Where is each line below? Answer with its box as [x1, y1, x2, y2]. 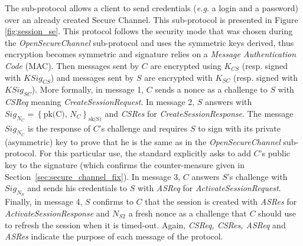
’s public [259, 147, 291, 159]
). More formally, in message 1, [31, 83, 144, 96]
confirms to [93, 195, 133, 208]
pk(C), [43, 110, 67, 119]
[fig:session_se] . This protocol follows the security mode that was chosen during [5, 25, 293, 37]
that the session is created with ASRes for [145, 195, 297, 208]
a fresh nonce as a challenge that [128, 206, 247, 219]
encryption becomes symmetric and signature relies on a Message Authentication [5, 48, 297, 60]
